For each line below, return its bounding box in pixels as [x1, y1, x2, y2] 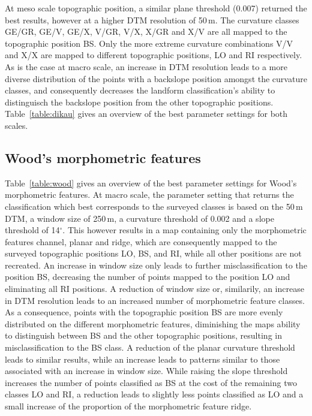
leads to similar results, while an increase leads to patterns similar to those [5, 352, 280, 365]
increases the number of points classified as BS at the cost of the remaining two [5, 376, 297, 388]
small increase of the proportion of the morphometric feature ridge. [5, 400, 252, 412]
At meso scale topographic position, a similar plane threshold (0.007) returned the [5, 2, 307, 14]
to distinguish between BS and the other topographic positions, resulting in [5, 329, 282, 342]
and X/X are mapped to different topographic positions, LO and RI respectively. [5, 49, 302, 61]
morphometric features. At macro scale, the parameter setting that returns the [5, 188, 294, 201]
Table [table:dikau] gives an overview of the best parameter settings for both [5, 107, 288, 120]
